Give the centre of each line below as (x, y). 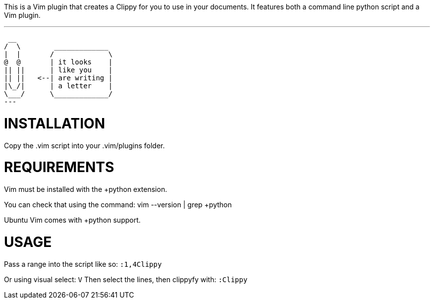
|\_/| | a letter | (58, 86)
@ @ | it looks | (58, 62)
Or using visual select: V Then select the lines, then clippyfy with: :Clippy (126, 279)
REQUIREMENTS (59, 167)
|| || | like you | (58, 70)
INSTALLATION (54, 123)
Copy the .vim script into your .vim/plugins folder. (84, 145)
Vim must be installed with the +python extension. (86, 189)
